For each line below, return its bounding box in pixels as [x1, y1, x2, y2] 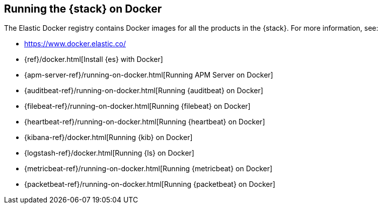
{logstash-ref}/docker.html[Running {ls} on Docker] [24, 149, 194, 158]
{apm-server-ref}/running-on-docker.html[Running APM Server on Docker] [24, 71, 273, 80]
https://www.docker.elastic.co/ [24, 39, 126, 48]
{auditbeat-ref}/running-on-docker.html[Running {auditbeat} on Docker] [24, 86, 263, 95]
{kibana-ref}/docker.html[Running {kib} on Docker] [24, 133, 193, 142]
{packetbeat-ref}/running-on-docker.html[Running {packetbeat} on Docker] [24, 180, 275, 189]
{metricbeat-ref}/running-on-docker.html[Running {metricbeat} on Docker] [24, 164, 273, 173]
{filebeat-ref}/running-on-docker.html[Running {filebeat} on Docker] [24, 102, 251, 111]
